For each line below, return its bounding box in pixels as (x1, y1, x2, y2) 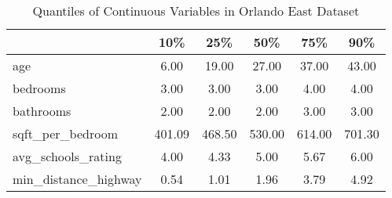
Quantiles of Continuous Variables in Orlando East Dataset (32, 2, 360, 20)
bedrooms (13, 79, 66, 97)
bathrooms (13, 102, 71, 120)
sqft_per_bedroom (13, 124, 118, 142)
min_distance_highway (13, 170, 142, 188)
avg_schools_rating (13, 147, 122, 165)
